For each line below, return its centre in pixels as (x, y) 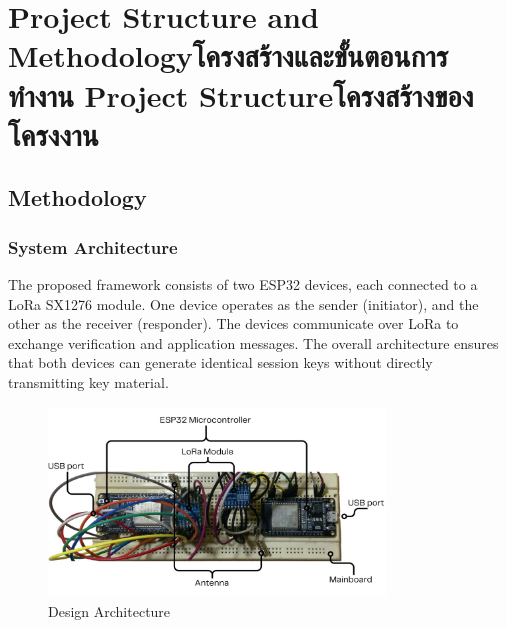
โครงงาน (53, 133)
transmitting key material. (88, 381)
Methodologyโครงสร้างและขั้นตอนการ (228, 55)
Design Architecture (109, 610)
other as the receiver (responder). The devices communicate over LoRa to (233, 323)
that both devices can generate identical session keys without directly (220, 362)
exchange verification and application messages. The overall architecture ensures (253, 342)
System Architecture (93, 246)
